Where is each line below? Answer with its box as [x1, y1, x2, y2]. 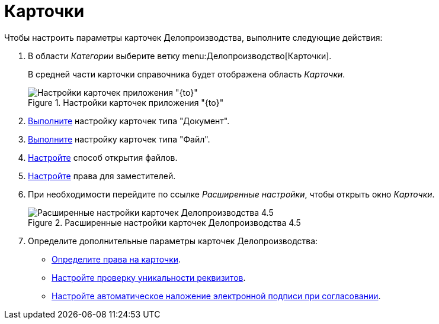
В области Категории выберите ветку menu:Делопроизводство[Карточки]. [28, 50, 332, 61]
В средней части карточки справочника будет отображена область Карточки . [28, 69, 345, 79]
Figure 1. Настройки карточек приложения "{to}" [28, 97, 224, 108]
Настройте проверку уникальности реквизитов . [52, 272, 246, 283]
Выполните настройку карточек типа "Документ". [28, 115, 230, 126]
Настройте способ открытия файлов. [28, 152, 178, 163]
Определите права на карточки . [52, 254, 181, 264]
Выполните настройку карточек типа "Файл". [28, 134, 210, 144]
